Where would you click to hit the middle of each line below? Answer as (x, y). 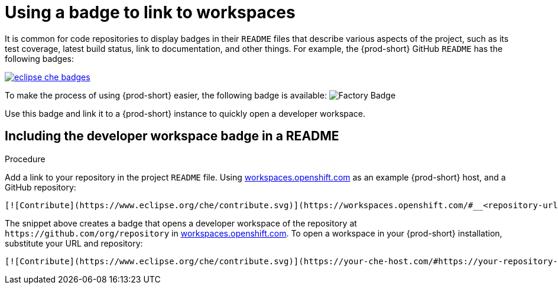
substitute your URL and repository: (74, 243)
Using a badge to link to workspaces (150, 12)
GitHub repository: (40, 187)
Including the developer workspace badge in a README (172, 136)
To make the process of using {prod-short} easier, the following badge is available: (166, 95)
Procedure (25, 159)
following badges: (40, 58)
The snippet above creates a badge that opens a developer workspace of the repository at (181, 223)
